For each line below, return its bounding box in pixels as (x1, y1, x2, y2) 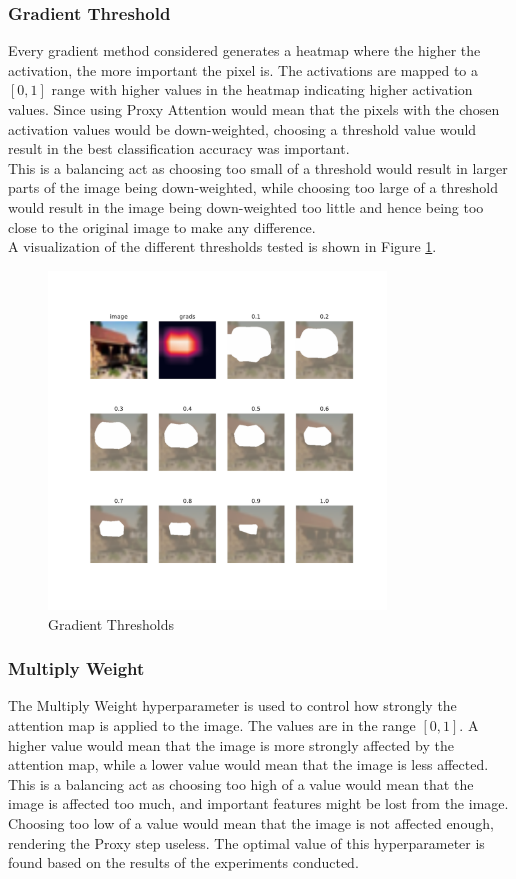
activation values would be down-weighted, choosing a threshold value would (8, 118, 477, 139)
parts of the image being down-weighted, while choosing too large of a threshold (8, 177, 498, 198)
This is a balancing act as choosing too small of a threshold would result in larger (8, 157, 508, 178)
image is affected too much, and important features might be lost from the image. (8, 793, 509, 814)
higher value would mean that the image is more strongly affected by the (8, 734, 454, 755)
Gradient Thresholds (48, 613, 174, 634)
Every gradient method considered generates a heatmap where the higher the (8, 40, 481, 61)
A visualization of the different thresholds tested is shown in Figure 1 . (8, 236, 437, 257)
